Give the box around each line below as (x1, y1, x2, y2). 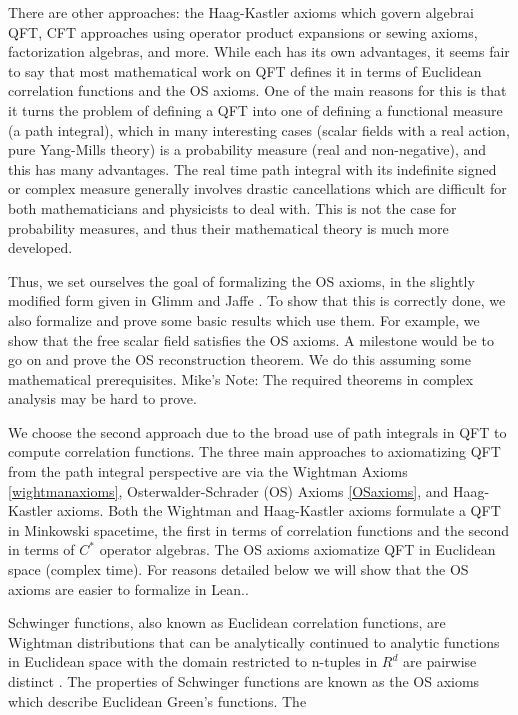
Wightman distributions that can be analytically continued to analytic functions (8, 631, 500, 652)
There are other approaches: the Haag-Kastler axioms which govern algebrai (8, 2, 474, 22)
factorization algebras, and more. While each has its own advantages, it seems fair (8, 41, 510, 62)
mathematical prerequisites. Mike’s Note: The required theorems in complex (8, 368, 474, 389)
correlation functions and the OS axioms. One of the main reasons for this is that (8, 80, 507, 101)
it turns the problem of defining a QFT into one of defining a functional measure (8, 99, 503, 120)
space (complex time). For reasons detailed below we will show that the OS (8, 559, 469, 580)
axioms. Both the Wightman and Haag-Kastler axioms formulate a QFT (57, 500, 501, 521)
